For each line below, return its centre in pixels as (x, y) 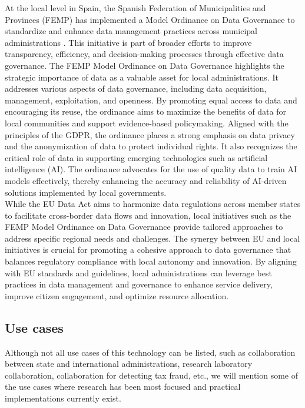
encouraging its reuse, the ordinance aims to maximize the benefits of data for (146, 111)
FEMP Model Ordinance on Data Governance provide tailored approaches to (144, 227)
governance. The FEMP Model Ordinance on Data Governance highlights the (145, 65)
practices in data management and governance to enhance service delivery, (139, 284)
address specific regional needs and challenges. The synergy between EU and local (152, 238)
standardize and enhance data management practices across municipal (131, 31)
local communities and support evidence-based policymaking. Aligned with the (147, 123)
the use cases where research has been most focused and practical (123, 387)
